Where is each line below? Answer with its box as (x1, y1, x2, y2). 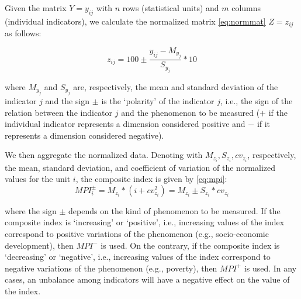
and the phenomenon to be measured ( (121, 106, 260, 118)
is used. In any (244, 262, 297, 274)
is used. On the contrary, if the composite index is (101, 239, 280, 251)
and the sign (45, 95, 90, 107)
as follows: (5, 27, 41, 39)
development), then (5, 239, 74, 251)
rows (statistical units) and (122, 2, 219, 13)
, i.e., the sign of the (220, 95, 293, 107)
